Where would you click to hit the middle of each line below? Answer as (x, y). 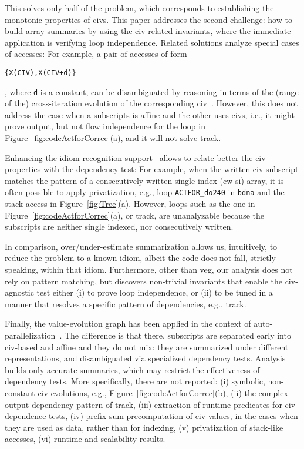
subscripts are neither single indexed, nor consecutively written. (119, 227)
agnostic (19, 292)
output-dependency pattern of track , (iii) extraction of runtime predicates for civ (150, 404)
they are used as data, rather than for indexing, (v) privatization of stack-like (144, 427)
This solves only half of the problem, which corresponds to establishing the (139, 8)
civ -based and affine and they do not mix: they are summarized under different (147, 346)
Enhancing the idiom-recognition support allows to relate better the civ (135, 157)
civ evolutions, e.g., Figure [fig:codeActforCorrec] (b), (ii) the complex (163, 393)
